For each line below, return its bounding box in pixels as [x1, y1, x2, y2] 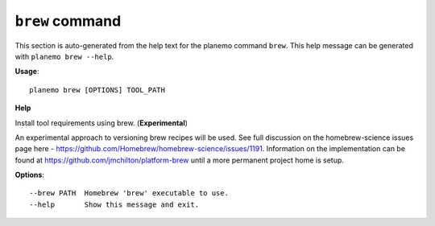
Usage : [14, 67, 39, 76]
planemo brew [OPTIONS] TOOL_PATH [29, 85, 165, 94]
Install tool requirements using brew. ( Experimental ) [14, 117, 188, 128]
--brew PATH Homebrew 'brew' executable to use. [29, 189, 230, 198]
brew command [14, 12, 122, 30]
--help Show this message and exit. [29, 199, 200, 209]
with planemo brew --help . [14, 51, 114, 61]
